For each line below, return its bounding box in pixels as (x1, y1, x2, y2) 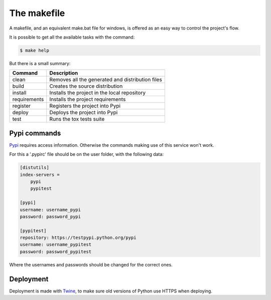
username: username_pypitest (20, 242, 92, 247)
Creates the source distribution (49, 83, 123, 90)
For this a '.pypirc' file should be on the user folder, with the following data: (9, 151, 164, 157)
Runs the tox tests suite (49, 116, 105, 123)
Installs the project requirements (49, 96, 126, 103)
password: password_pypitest (20, 248, 92, 254)
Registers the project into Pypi (49, 103, 120, 110)
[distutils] (20, 165, 50, 170)
